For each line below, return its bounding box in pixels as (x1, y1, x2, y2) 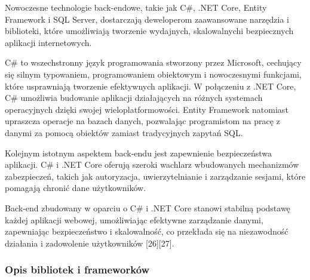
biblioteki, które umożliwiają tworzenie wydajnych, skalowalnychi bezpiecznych (5, 24, 294, 37)
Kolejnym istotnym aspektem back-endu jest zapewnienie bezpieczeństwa (5, 146, 272, 159)
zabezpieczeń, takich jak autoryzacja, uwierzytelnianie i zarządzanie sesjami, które (5, 170, 306, 182)
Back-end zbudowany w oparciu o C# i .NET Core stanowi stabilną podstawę (5, 201, 290, 214)
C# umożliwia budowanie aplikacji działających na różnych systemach (5, 91, 263, 104)
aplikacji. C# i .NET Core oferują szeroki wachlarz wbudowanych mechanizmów (5, 158, 299, 171)
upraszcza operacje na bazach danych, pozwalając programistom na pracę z (5, 115, 280, 127)
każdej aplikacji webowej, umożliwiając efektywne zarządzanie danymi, (5, 213, 263, 226)
